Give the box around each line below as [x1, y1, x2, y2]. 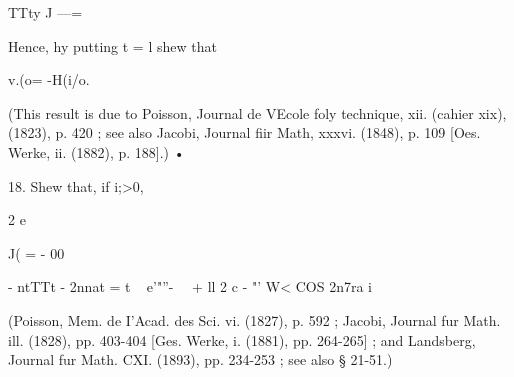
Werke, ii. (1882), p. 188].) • [8, 141, 185, 162]
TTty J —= [8, 2, 83, 22]
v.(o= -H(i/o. [8, 69, 90, 90]
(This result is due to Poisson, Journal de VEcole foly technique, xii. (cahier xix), [8, 102, 507, 123]
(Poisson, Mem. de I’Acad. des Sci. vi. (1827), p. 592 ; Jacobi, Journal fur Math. [8, 309, 501, 330]
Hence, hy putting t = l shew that [8, 35, 217, 56]
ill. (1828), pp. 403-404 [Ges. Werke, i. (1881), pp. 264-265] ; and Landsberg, [8, 329, 476, 350]
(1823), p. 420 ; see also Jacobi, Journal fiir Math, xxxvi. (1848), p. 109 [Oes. [8, 122, 481, 143]
